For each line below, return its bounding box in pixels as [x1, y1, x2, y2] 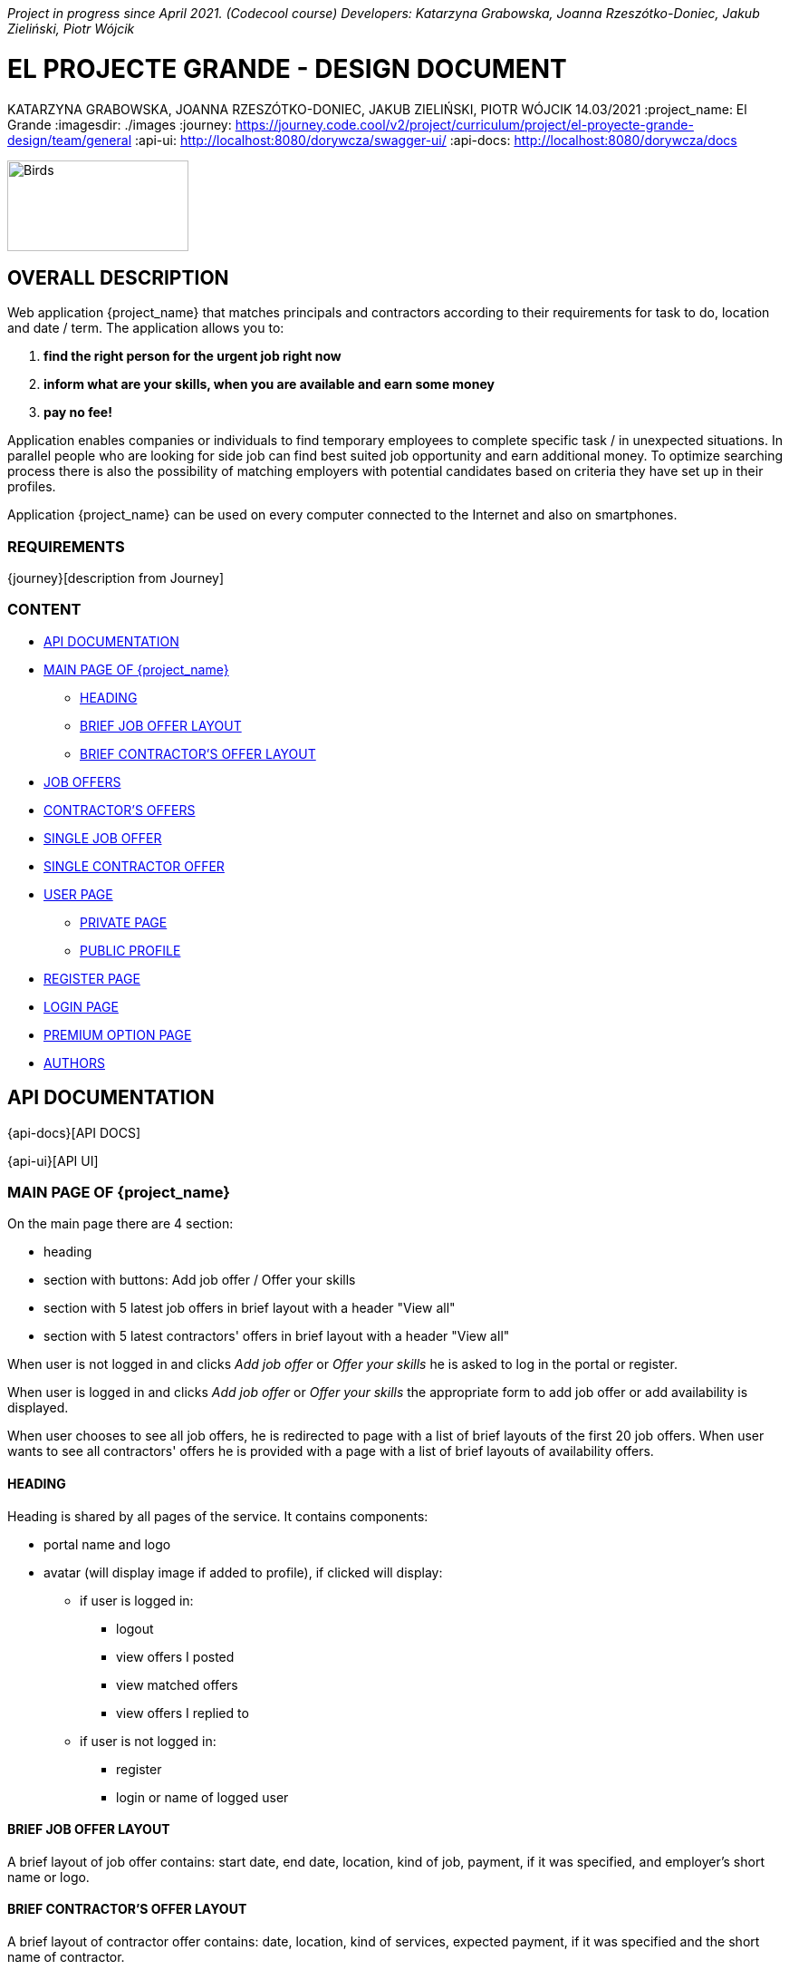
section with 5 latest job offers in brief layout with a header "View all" [43, 1300, 456, 1316]
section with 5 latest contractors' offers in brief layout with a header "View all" [43, 1328, 510, 1344]
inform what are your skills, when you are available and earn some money [43, 376, 495, 393]
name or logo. [7, 1868, 90, 1885]
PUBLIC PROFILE [80, 942, 181, 958]
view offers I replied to [116, 1704, 249, 1721]
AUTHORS [43, 1054, 105, 1071]
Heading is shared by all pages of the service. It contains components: [7, 1508, 428, 1524]
